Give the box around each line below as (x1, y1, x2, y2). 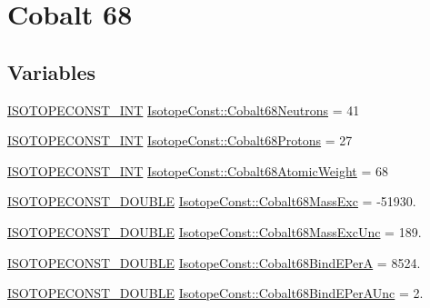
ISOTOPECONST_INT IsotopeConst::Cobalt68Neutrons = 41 (7, 100, 360, 119)
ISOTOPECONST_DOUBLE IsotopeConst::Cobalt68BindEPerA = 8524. (7, 253, 421, 272)
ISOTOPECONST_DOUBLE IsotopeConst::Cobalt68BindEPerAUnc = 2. (7, 283, 424, 303)
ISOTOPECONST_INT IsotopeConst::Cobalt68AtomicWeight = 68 (7, 161, 389, 180)
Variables (7, 57, 96, 85)
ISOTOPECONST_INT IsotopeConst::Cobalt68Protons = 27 (7, 131, 353, 150)
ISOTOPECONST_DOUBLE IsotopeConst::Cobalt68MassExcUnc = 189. (7, 222, 422, 241)
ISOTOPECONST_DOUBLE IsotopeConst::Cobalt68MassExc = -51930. (7, 192, 416, 211)
